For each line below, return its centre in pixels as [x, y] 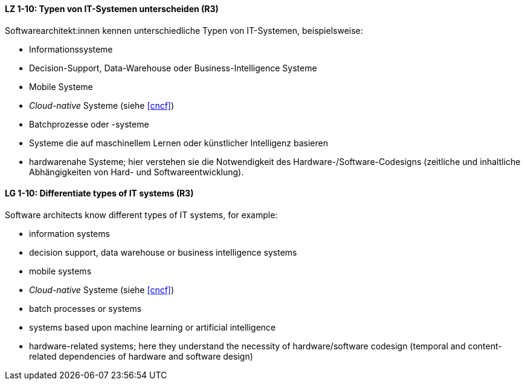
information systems [69, 233]
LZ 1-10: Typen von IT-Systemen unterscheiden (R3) [112, 9]
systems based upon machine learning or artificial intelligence [153, 327]
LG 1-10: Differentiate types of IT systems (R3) [99, 193]
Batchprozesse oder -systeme [89, 124]
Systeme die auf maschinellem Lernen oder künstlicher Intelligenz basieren [179, 143]
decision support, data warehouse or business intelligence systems [163, 252]
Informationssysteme [71, 49]
